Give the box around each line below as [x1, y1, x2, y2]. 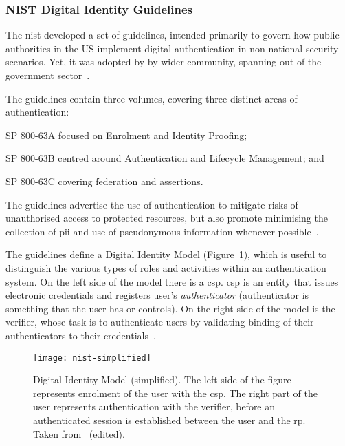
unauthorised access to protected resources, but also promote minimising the [5, 211, 328, 225]
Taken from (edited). [33, 426, 125, 440]
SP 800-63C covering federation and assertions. [5, 173, 203, 188]
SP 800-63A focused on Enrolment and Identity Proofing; [5, 127, 247, 142]
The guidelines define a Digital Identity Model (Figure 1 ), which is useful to [5, 247, 327, 262]
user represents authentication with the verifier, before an [33, 399, 276, 414]
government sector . [5, 68, 90, 82]
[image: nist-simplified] [33, 352, 151, 363]
